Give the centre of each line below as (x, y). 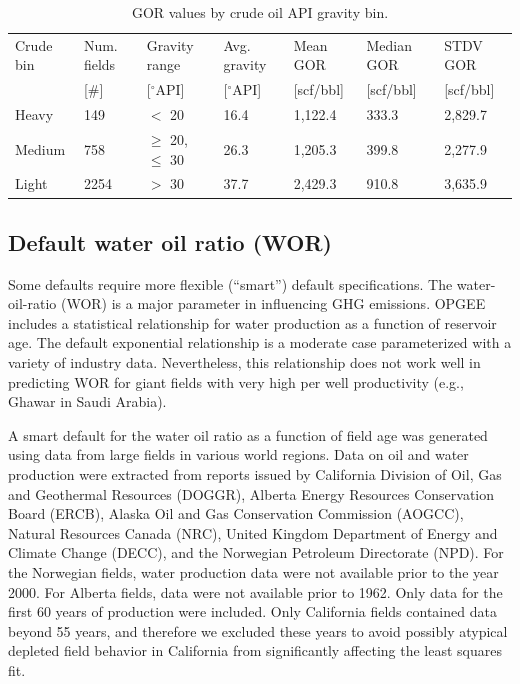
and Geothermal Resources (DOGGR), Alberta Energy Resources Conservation (251, 493)
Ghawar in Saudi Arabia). (87, 401)
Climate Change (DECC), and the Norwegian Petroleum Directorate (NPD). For (256, 552)
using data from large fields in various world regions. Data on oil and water (238, 454)
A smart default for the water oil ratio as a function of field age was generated (248, 434)
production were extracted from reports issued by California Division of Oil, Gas (255, 474)
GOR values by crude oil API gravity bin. (260, 12)
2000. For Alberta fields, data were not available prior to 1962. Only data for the (255, 591)
